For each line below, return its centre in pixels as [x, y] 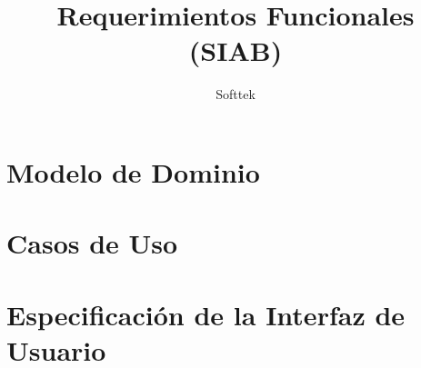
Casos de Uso [92, 243]
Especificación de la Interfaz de [206, 314]
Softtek [236, 94]
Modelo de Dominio [133, 171]
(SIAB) [236, 50]
